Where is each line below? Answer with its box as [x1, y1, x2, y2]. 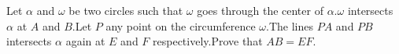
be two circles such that [68, 2, 183, 18]
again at [65, 33, 105, 49]
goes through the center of [197, 2, 323, 18]
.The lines [266, 17, 314, 34]
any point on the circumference [105, 17, 256, 34]
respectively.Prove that [153, 33, 263, 49]
